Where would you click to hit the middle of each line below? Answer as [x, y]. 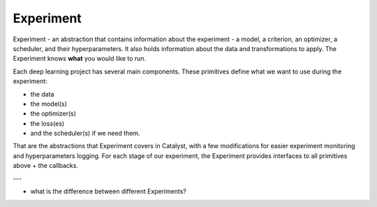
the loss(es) [47, 123]
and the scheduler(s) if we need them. [85, 134]
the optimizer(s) [53, 114]
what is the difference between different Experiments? [108, 192]
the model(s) [49, 103]
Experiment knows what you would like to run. [80, 59]
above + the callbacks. [45, 166]
